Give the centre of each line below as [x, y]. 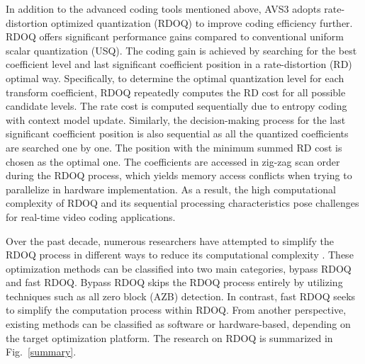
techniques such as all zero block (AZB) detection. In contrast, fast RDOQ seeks [181, 296]
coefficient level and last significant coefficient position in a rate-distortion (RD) [179, 64]
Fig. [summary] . [41, 352]
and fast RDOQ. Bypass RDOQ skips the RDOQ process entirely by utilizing [174, 282]
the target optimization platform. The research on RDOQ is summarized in [169, 337]
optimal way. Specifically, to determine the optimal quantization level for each [175, 78]
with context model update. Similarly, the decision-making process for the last [176, 119]
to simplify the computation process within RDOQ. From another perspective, [176, 310]
